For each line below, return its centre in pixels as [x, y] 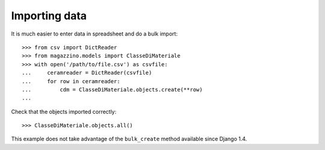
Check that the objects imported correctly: [64, 111]
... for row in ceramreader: [71, 81]
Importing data [49, 16]
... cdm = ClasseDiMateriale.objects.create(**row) [112, 89]
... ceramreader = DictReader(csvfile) [87, 73]
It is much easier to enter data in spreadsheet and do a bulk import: [94, 34]
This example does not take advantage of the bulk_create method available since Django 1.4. [129, 139]
